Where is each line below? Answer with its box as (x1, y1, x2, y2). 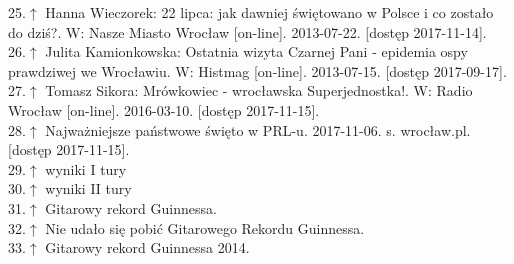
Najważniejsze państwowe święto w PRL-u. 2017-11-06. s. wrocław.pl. (45, 119, 471, 140)
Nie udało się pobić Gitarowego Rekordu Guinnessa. (45, 217, 365, 238)
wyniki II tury (45, 178, 132, 199)
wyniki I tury (45, 158, 127, 179)
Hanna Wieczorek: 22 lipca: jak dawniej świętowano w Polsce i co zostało (45, 2, 494, 22)
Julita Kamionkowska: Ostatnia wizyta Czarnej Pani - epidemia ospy (45, 41, 468, 62)
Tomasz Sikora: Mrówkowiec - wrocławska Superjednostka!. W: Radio (45, 80, 473, 101)
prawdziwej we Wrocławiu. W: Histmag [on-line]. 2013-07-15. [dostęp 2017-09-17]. (8, 60, 507, 81)
